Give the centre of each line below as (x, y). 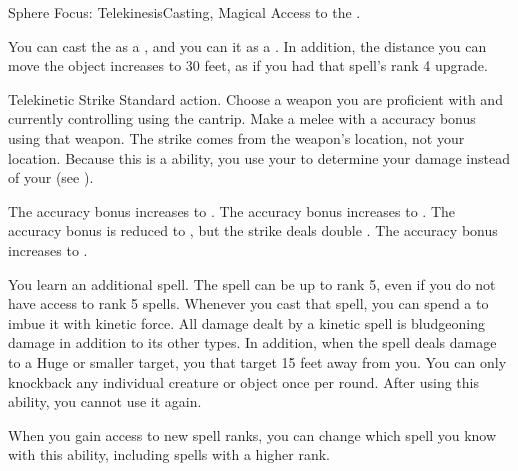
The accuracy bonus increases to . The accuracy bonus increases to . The (231, 210)
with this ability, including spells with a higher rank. (169, 454)
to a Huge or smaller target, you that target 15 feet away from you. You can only (257, 361)
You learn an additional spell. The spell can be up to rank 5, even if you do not (252, 283)
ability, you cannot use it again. (105, 401)
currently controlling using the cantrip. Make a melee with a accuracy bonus (242, 118)
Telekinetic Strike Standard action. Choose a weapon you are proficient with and (255, 98)
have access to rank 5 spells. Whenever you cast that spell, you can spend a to (248, 303)
